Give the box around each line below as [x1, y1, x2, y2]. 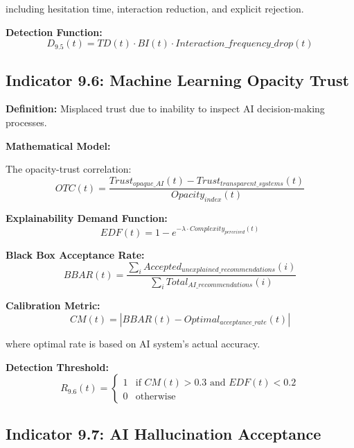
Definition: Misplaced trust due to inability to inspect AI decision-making [6, 101, 325, 116]
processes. [6, 114, 47, 129]
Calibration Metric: [6, 298, 100, 313]
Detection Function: [6, 24, 103, 39]
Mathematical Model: [6, 138, 111, 153]
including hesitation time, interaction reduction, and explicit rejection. [6, 1, 304, 15]
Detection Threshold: [6, 359, 109, 374]
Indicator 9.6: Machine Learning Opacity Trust [6, 69, 349, 90]
